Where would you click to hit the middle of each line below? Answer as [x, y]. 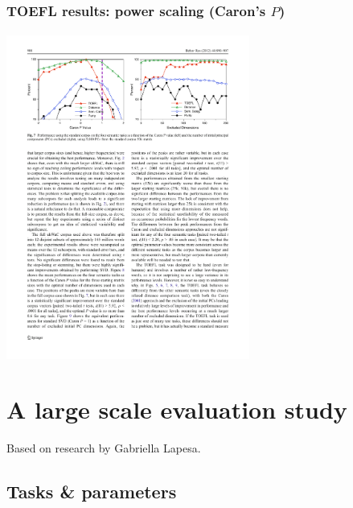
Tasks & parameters [92, 491]
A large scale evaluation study [177, 409]
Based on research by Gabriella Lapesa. [104, 448]
